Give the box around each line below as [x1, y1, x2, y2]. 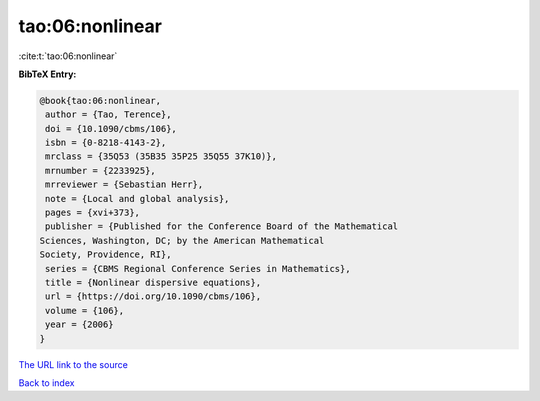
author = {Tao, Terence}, [45, 109, 172, 120]
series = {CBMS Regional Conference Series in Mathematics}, [45, 263, 351, 274]
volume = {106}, [45, 305, 125, 316]
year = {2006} [45, 319, 114, 330]
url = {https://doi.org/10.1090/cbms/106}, [45, 291, 262, 302]
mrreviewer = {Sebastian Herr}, [45, 179, 204, 190]
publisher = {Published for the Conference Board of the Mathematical [45, 221, 399, 232]
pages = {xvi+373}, [45, 207, 140, 219]
